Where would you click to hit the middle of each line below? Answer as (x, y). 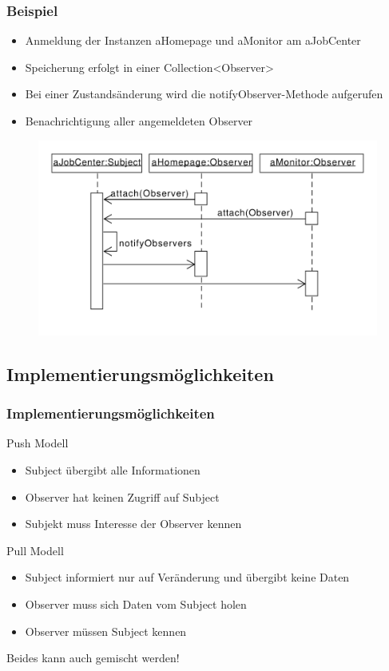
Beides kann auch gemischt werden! (93, 658)
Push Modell (38, 443)
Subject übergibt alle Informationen (113, 470)
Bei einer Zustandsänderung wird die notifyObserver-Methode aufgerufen (204, 94)
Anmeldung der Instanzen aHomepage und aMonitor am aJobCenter (193, 40)
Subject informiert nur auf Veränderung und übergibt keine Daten (187, 577)
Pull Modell (35, 550)
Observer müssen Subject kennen (106, 631)
